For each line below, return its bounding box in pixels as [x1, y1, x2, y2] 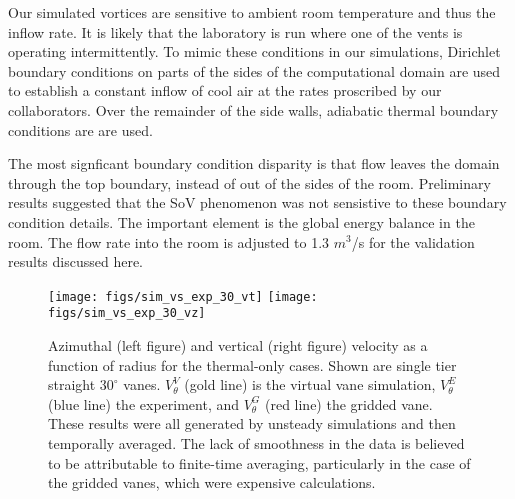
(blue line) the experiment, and [48, 393, 240, 414]
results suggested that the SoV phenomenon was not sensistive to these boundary [8, 192, 507, 213]
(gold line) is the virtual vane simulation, [184, 374, 436, 395]
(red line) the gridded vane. [264, 393, 433, 414]
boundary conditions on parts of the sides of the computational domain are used [8, 60, 501, 81]
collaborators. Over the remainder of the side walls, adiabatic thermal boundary [8, 99, 499, 120]
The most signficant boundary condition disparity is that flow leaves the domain [8, 153, 500, 174]
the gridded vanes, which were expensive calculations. [48, 472, 376, 493]
